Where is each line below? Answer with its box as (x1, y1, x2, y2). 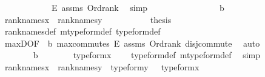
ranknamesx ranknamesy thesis (4, 13, 172, 25)
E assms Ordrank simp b (51, 1, 224, 13)
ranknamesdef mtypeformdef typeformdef (4, 25, 161, 38)
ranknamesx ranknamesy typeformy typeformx (4, 60, 200, 73)
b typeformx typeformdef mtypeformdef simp (33, 49, 260, 61)
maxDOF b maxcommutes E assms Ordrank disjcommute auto (4, 36, 260, 49)
